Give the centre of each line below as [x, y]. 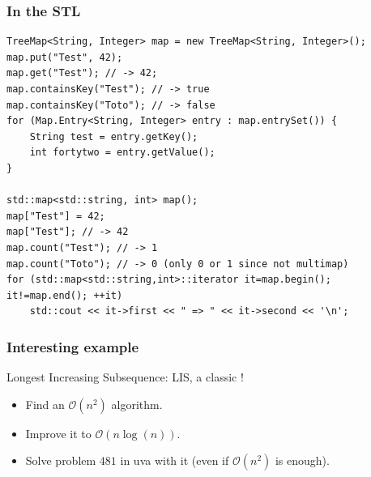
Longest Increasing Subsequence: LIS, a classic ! [125, 377]
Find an [45, 404]
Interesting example [73, 346]
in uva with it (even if [175, 460]
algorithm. [137, 404]
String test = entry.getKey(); [114, 136]
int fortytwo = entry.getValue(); [122, 153]
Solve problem [61, 460]
